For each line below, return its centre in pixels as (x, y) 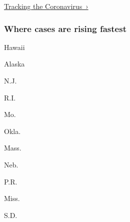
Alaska (14, 64)
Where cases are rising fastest (65, 28)
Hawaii (14, 47)
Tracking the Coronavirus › (46, 6)
